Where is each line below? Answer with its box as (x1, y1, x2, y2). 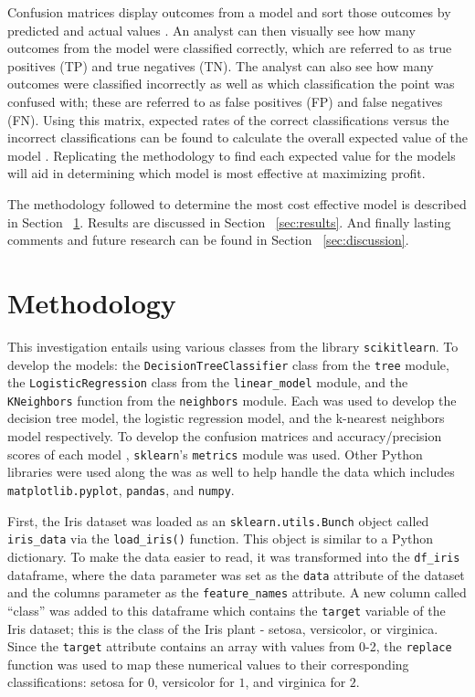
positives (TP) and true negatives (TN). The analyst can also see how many (7, 56, 434, 75)
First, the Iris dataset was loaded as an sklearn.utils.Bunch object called (7, 511, 429, 530)
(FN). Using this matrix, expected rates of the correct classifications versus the (7, 110, 449, 129)
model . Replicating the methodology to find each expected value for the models (7, 145, 456, 164)
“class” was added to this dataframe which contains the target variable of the (7, 600, 446, 619)
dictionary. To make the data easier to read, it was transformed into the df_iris (7, 546, 460, 565)
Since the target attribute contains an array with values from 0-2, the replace (7, 637, 452, 656)
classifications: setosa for (7, 672, 144, 692)
